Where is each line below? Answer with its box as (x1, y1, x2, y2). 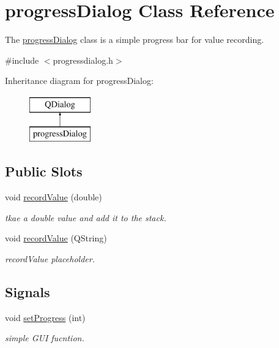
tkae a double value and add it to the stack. (5, 211, 166, 224)
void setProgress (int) (5, 311, 86, 323)
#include (5, 53, 39, 66)
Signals (5, 282, 50, 301)
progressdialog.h (53, 53, 113, 66)
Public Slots (5, 162, 83, 181)
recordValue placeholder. (5, 252, 95, 265)
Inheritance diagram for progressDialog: (5, 74, 154, 87)
